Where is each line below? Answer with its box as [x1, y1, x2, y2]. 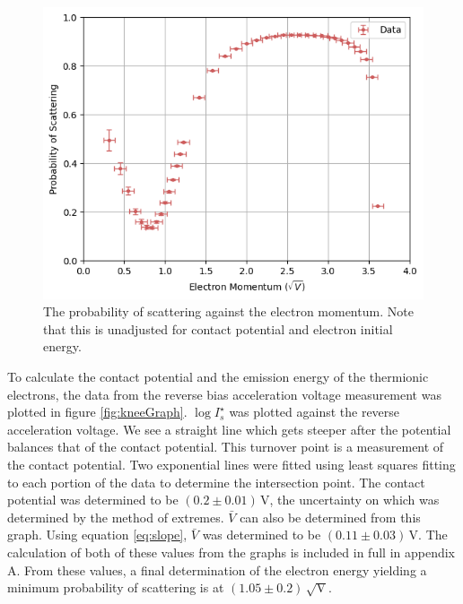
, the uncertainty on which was [269, 490, 440, 509]
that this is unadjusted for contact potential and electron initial [43, 319, 393, 338]
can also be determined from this [240, 507, 421, 526]
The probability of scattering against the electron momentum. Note [43, 302, 414, 321]
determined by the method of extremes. [7, 507, 224, 526]
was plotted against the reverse [229, 402, 400, 421]
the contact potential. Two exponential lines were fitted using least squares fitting [7, 455, 456, 474]
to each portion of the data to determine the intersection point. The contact [7, 472, 425, 491]
